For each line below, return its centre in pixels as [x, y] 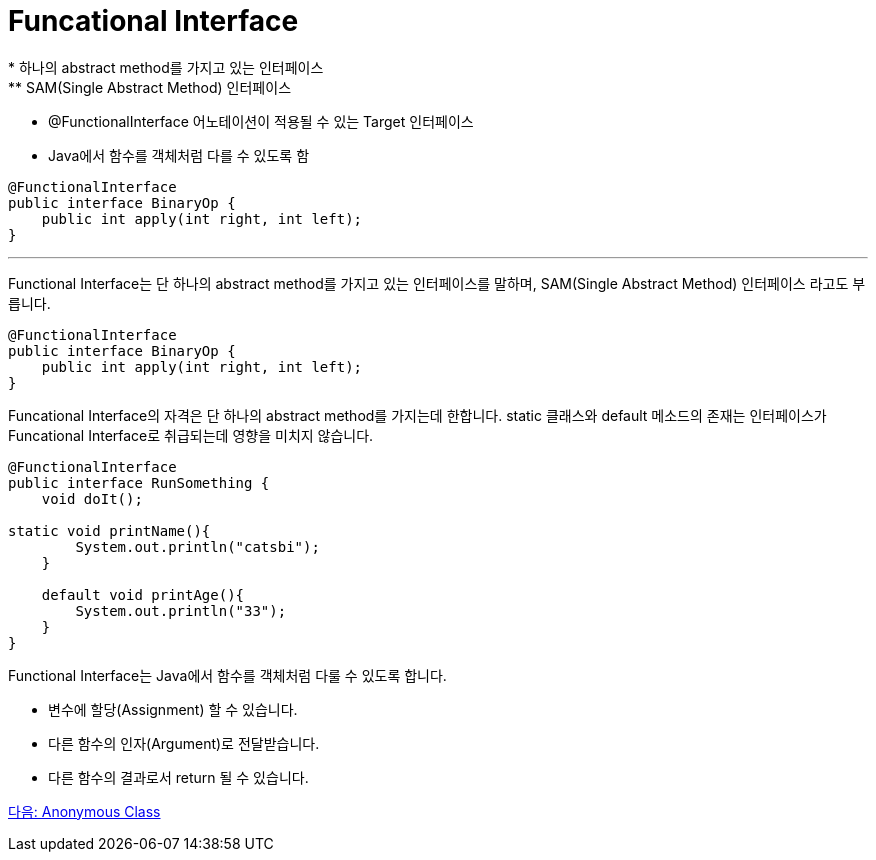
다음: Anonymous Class [84, 811]
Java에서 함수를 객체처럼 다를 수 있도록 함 [179, 155]
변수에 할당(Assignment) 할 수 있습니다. [173, 709]
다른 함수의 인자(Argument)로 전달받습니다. [184, 743]
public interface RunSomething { [139, 482]
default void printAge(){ [143, 594]
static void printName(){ [109, 530]
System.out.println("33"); [181, 610]
